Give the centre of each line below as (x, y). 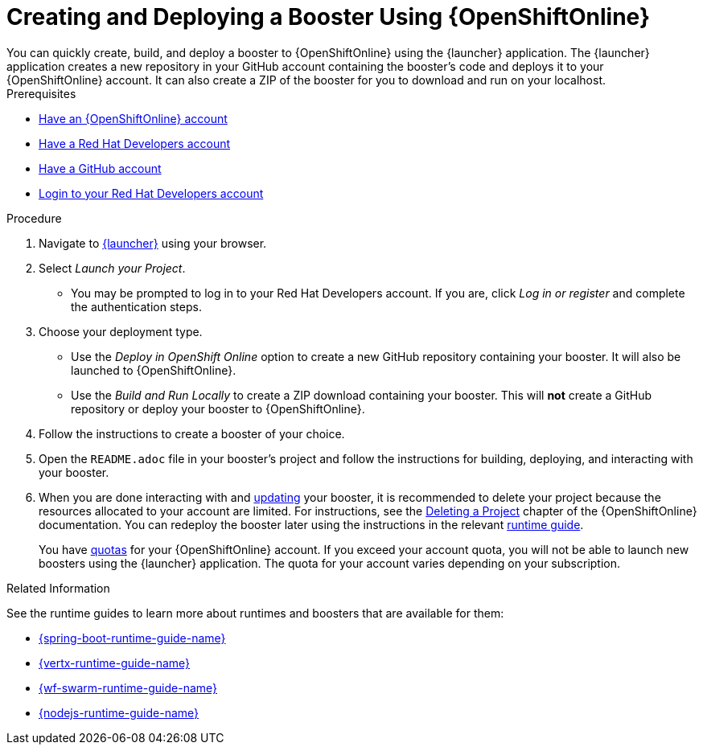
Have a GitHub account (100, 168)
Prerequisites (41, 93)
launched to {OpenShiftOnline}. (154, 370)
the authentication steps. (136, 306)
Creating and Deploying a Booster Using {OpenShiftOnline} (329, 17)
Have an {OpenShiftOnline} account (133, 118)
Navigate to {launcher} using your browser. (153, 243)
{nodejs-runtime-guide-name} (119, 712)
